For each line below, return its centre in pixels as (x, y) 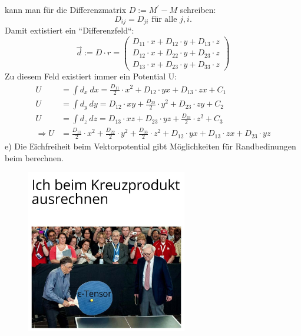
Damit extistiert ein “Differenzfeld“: (70, 30)
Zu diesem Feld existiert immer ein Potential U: (91, 76)
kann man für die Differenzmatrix (66, 9)
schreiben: (198, 9)
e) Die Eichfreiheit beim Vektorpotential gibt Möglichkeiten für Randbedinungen (150, 146)
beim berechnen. (34, 157)
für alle (164, 19)
